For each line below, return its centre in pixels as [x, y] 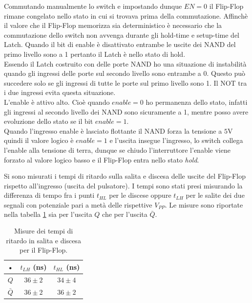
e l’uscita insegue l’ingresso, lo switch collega [176, 140]
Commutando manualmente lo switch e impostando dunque [93, 6]
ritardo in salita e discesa [43, 240]
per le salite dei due [215, 195]
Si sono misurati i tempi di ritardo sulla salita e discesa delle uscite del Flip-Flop [125, 176]
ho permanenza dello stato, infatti [197, 102]
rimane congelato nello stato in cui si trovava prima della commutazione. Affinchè [126, 15]
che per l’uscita [125, 214]
